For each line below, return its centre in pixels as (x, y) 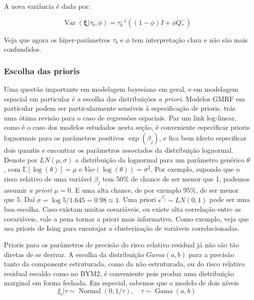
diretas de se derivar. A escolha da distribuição (74, 254)
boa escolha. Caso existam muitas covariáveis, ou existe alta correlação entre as (123, 209)
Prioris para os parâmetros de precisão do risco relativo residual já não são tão (122, 244)
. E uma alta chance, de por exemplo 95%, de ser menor (155, 190)
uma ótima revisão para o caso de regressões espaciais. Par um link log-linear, (120, 117)
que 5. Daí (20, 199)
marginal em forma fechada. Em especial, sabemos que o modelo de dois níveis (121, 283)
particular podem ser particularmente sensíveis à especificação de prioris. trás (120, 108)
